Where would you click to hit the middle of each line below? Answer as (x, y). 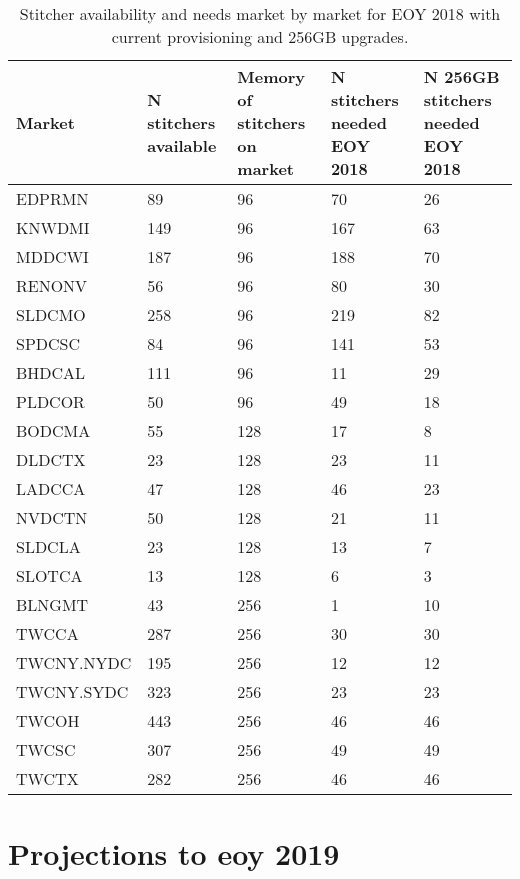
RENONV (52, 285)
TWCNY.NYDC (74, 662)
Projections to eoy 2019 (174, 853)
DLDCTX (51, 459)
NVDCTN (52, 517)
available (182, 145)
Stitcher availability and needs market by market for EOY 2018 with (260, 13)
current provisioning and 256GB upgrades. (260, 36)
